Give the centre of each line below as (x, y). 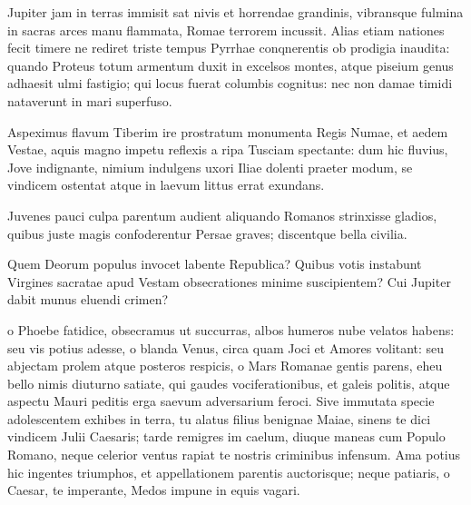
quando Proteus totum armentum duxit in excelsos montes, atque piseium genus (231, 65)
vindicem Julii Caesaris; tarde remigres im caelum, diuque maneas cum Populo (226, 436)
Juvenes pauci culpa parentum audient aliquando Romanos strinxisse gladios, (222, 215)
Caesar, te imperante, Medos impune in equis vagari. (154, 490)
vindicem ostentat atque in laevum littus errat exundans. (166, 185)
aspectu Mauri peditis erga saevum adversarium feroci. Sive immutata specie (221, 401)
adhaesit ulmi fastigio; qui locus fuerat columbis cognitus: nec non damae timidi (230, 83)
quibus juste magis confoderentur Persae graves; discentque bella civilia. (207, 233)
